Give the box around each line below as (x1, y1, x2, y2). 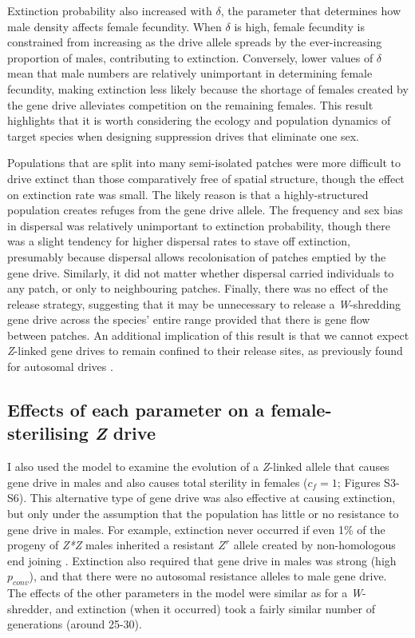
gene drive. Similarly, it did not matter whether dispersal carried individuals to (7, 264, 394, 281)
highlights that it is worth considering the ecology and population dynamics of (7, 112, 391, 129)
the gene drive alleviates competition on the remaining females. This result (7, 96, 373, 113)
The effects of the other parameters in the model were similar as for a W (7, 584, 362, 601)
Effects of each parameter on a (7, 397, 265, 422)
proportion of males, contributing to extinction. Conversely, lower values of (7, 49, 373, 66)
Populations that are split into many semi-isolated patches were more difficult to (7, 154, 401, 171)
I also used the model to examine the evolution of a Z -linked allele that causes (7, 458, 389, 475)
